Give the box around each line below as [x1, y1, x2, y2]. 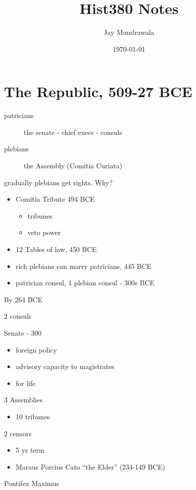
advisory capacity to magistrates [15, 361, 115, 371]
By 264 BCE [4, 294, 43, 304]
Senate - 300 [4, 327, 42, 338]
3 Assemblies [4, 394, 43, 405]
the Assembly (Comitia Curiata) [24, 160, 123, 171]
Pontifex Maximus [4, 478, 60, 489]
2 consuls [4, 311, 32, 321]
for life [15, 377, 36, 388]
